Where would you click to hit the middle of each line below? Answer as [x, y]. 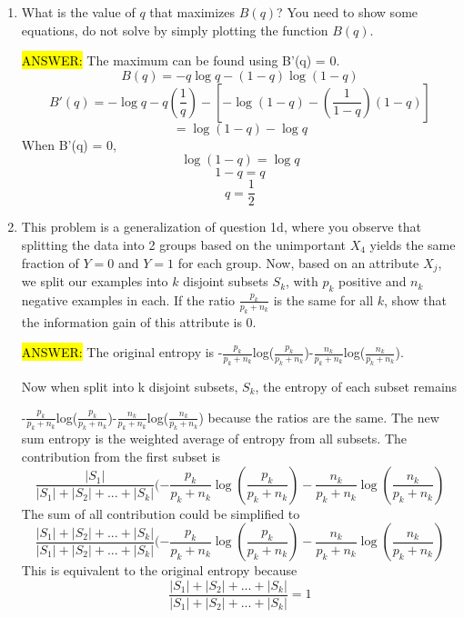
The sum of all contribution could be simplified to [161, 513]
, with [302, 281]
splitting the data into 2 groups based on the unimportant [183, 245]
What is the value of [78, 12]
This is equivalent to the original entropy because [159, 570]
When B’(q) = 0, [69, 144]
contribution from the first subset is [121, 456]
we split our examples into [95, 281]
